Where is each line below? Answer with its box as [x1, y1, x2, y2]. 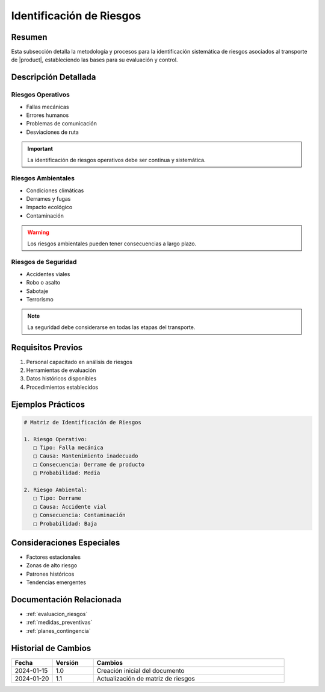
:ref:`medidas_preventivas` [26, 618, 93, 626]
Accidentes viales [26, 270, 70, 277]
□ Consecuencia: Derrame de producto [33, 461, 144, 468]
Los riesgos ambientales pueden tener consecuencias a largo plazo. [27, 240, 197, 247]
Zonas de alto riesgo [26, 562, 78, 569]
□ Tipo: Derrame [33, 495, 81, 502]
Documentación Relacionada [11, 594, 122, 605]
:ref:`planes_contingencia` [26, 627, 91, 634]
